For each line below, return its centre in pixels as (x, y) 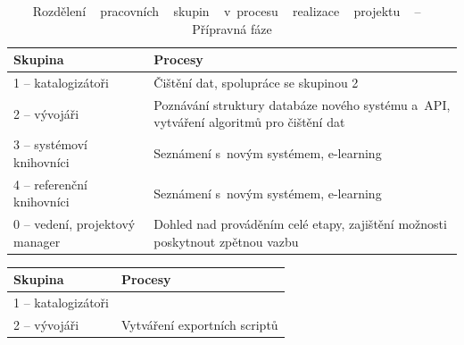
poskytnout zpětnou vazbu (226, 241)
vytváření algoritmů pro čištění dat (249, 122)
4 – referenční (50, 184)
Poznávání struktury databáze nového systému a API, (302, 104)
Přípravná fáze (232, 28)
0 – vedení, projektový (75, 224)
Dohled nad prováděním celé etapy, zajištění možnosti (300, 224)
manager (37, 241)
